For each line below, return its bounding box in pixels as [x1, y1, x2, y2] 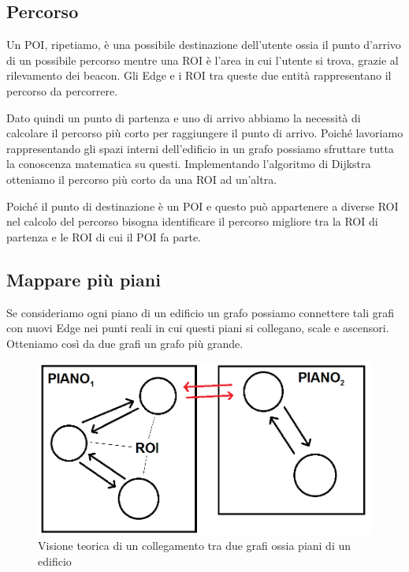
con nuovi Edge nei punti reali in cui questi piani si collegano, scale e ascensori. [6, 320, 389, 336]
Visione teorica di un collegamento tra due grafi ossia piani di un [38, 537, 351, 554]
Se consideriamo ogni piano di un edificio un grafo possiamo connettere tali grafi [6, 304, 394, 320]
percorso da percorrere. [6, 82, 118, 99]
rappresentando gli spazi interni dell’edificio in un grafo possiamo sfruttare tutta [6, 140, 394, 156]
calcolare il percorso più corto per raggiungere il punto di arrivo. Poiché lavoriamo [6, 125, 403, 141]
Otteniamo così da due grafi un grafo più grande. [6, 335, 244, 351]
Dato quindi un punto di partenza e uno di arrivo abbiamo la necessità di [6, 109, 361, 125]
